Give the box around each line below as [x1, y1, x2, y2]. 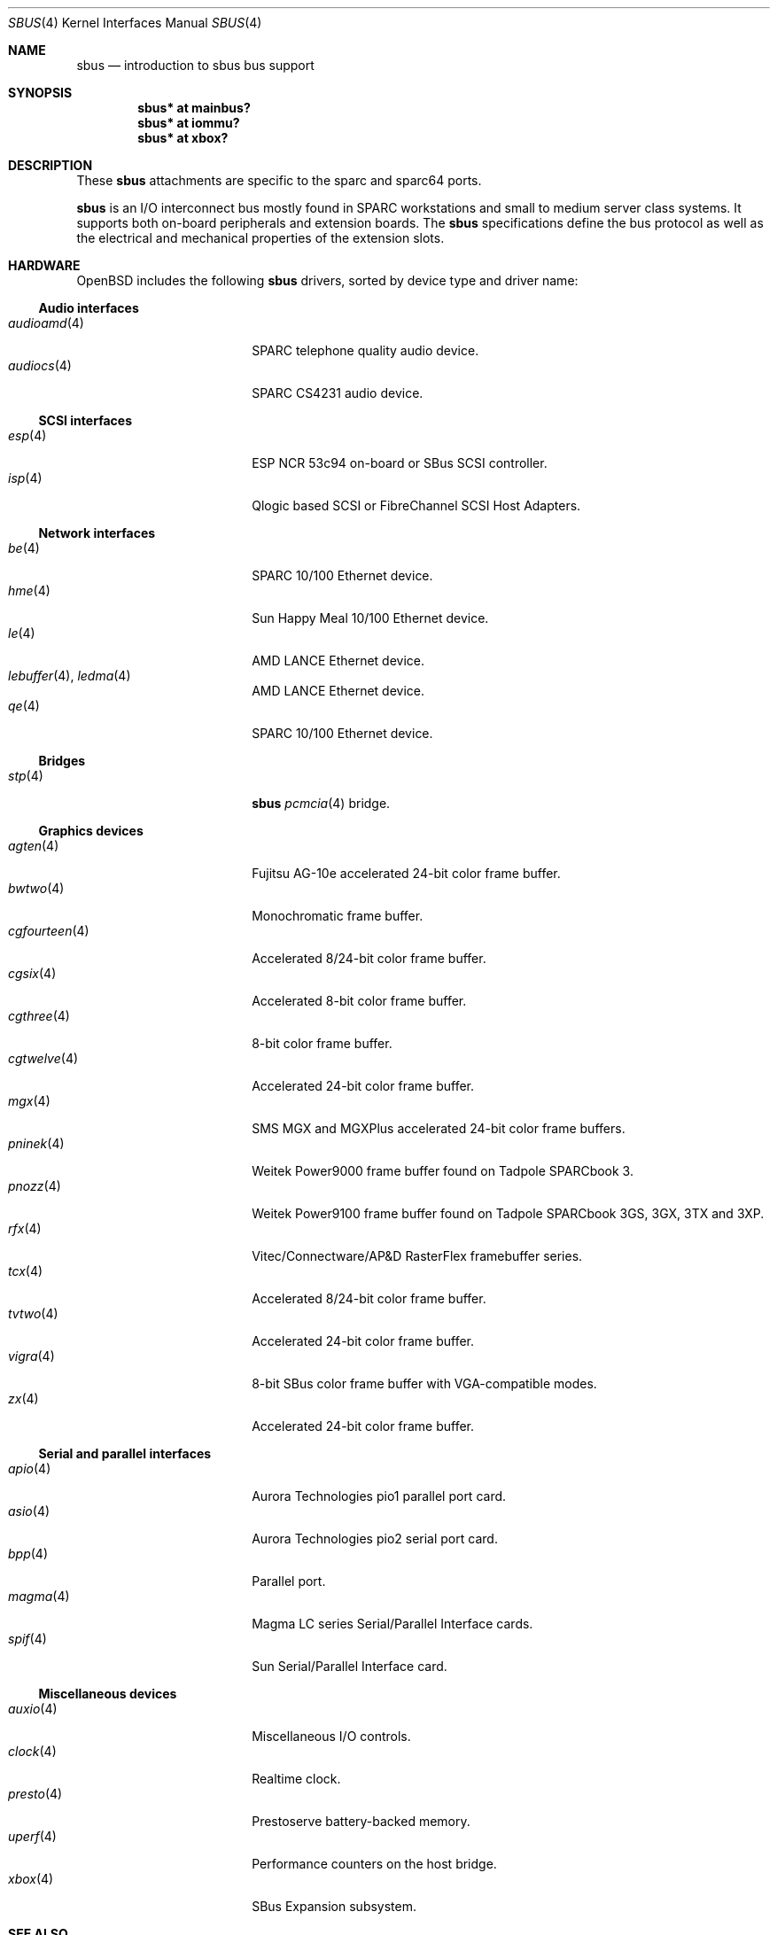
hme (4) [8, 583, 51, 598]
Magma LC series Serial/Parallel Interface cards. [252, 1616, 533, 1631]
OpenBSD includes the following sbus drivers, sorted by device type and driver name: [76, 273, 579, 288]
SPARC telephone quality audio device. [252, 343, 479, 358]
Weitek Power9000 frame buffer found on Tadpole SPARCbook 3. [252, 1163, 633, 1178]
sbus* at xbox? [137, 130, 229, 145]
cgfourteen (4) [8, 923, 89, 938]
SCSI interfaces [38, 413, 132, 428]
